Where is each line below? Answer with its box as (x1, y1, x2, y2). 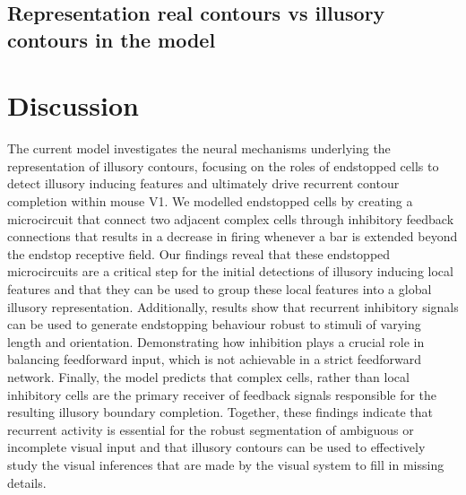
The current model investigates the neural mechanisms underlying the (7, 139, 391, 158)
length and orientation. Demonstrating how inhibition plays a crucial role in (7, 332, 425, 351)
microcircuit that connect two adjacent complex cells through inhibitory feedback (7, 209, 454, 228)
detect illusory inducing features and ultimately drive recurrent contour (7, 174, 400, 193)
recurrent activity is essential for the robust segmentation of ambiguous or (7, 420, 414, 439)
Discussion (7, 87, 139, 124)
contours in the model (7, 25, 216, 53)
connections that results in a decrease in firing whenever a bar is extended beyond (7, 227, 458, 246)
